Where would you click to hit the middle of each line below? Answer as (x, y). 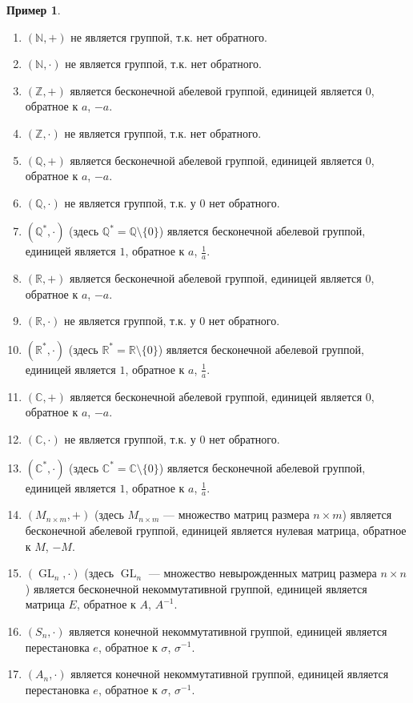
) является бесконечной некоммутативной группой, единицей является (196, 588)
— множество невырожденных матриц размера (263, 573)
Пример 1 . (34, 10)
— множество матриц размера (237, 514)
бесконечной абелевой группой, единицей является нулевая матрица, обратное (216, 530)
